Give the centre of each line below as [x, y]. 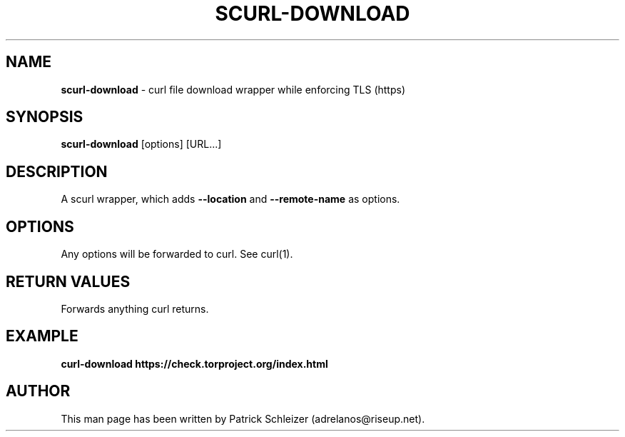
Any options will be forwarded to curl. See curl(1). [177, 254]
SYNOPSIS [45, 117]
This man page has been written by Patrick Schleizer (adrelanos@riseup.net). [243, 418]
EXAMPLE [42, 336]
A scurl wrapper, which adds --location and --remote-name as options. [230, 199]
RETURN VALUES [68, 281]
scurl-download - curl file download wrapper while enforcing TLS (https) [233, 89]
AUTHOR [38, 391]
